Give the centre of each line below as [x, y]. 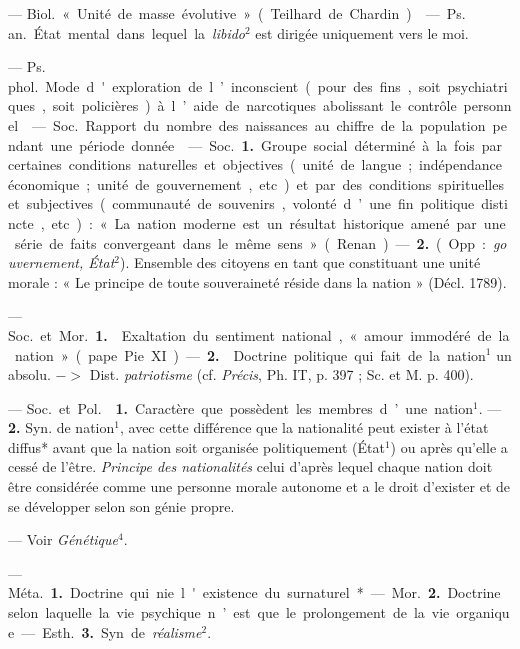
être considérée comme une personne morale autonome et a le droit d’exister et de [259, 486]
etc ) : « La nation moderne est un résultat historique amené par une [278, 222]
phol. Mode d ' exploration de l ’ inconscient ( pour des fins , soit [224, 85]
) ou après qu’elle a [449, 446]
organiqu [483, 612]
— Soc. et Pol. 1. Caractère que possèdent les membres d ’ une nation [241, 407]
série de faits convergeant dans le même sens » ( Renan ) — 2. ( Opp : [250, 242]
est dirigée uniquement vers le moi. [362, 32]
